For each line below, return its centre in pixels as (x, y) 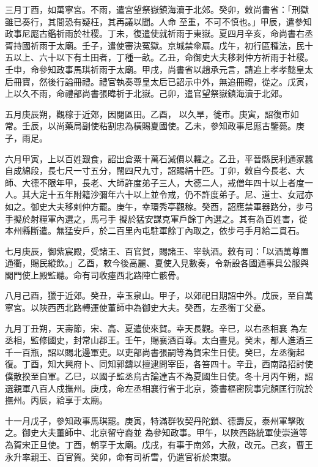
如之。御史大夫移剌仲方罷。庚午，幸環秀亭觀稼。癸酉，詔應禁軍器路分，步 (155, 206)
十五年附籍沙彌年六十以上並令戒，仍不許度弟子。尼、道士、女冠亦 (180, 194)
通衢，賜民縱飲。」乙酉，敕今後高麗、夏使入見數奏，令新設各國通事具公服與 (157, 263)
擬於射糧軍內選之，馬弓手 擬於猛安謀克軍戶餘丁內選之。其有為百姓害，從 (160, 218)
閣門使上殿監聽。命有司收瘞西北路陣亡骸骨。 (95, 275)
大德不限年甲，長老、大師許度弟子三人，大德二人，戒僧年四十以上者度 (163, 182)
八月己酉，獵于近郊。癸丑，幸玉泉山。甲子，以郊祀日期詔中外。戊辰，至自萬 (159, 295)
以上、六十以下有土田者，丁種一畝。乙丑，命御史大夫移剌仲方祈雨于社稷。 (163, 57)
